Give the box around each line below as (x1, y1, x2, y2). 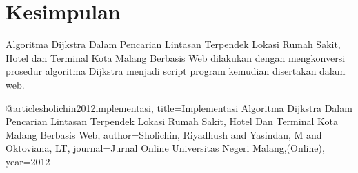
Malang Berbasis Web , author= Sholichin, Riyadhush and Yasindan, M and (6, 127, 322, 141)
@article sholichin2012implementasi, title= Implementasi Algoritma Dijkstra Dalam (6, 100, 352, 115)
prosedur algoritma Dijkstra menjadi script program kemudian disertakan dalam (6, 64, 346, 78)
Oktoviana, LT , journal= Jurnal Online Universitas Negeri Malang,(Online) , (6, 141, 325, 155)
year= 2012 (6, 154, 50, 168)
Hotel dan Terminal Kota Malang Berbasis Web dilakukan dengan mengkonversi (6, 50, 346, 65)
